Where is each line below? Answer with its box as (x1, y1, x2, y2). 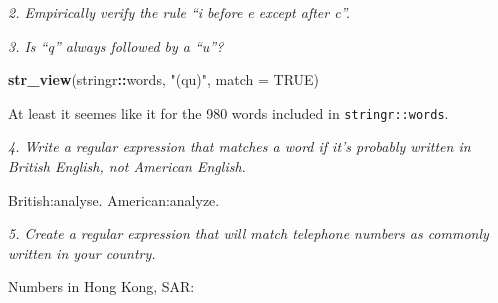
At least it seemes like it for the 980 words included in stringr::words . (8, 102, 449, 123)
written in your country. (8, 242, 156, 263)
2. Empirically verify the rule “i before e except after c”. (8, 2, 350, 22)
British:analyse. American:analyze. (8, 189, 220, 210)
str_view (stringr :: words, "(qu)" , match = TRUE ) (8, 69, 320, 90)
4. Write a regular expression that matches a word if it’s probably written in (8, 136, 471, 157)
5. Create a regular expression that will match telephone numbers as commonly (8, 223, 489, 244)
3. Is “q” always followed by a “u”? (8, 35, 224, 56)
